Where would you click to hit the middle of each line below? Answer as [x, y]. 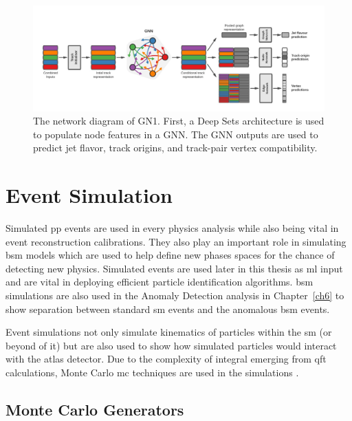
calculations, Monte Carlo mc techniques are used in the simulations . [152, 373]
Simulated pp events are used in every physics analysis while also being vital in [172, 228]
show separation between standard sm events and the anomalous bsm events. [168, 309]
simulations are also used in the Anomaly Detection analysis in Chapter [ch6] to [175, 295]
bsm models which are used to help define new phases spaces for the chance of [170, 255]
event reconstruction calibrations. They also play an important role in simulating [176, 241]
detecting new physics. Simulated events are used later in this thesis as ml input [174, 268]
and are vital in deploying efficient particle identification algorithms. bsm [159, 282]
